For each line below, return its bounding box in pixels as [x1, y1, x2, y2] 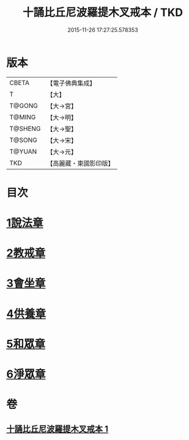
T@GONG [9, 101, 38, 110]
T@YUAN [9, 147, 37, 156]
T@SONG [9, 136, 38, 144]
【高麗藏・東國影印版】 [46, 159, 114, 167]
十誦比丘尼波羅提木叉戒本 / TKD [22, 5, 183, 20]
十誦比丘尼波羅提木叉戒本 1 [6, 424, 109, 434]
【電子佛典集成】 [46, 79, 96, 87]
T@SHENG [9, 124, 41, 133]
